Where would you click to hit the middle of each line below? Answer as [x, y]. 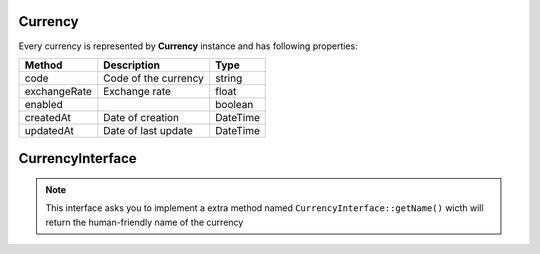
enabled [44, 104]
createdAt [48, 117]
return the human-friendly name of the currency [144, 222]
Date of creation [141, 117]
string [229, 78]
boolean [234, 104]
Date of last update [148, 130]
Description [131, 65]
